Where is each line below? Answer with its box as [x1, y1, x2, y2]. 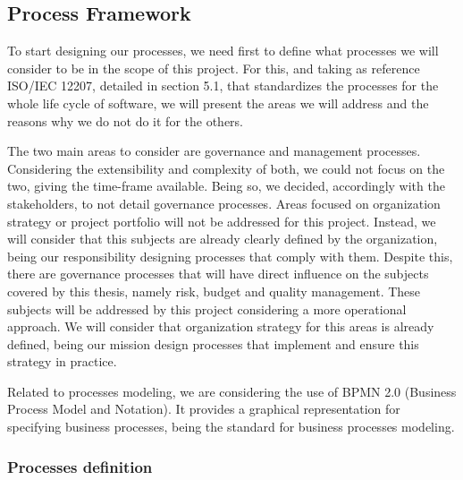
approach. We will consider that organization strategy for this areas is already [7, 317, 434, 336]
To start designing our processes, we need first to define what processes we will [7, 41, 439, 60]
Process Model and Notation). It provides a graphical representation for [7, 399, 400, 418]
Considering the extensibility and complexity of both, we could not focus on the [7, 159, 445, 177]
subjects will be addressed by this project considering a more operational [7, 299, 407, 318]
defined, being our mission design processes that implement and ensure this [7, 334, 419, 353]
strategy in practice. [7, 352, 117, 371]
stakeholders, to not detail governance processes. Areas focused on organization [7, 193, 441, 212]
